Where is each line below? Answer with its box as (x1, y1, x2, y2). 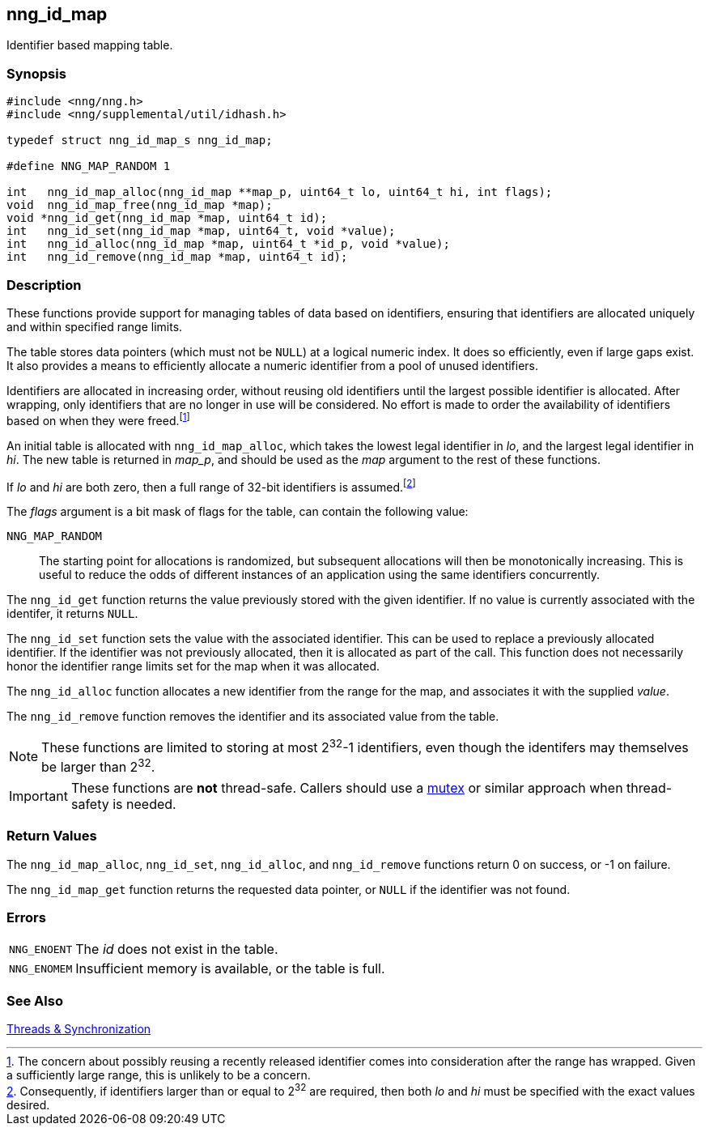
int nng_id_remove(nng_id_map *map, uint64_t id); (6, 250, 348, 264)
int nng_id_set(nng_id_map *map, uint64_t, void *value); (6, 224, 396, 238)
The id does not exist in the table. (75, 941, 278, 958)
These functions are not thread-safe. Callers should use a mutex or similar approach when (70, 779, 623, 796)
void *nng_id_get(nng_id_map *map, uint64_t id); (6, 211, 328, 225)
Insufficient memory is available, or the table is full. (75, 960, 385, 977)
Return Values (6, 828, 97, 845)
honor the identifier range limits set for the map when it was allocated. (6, 659, 380, 674)
